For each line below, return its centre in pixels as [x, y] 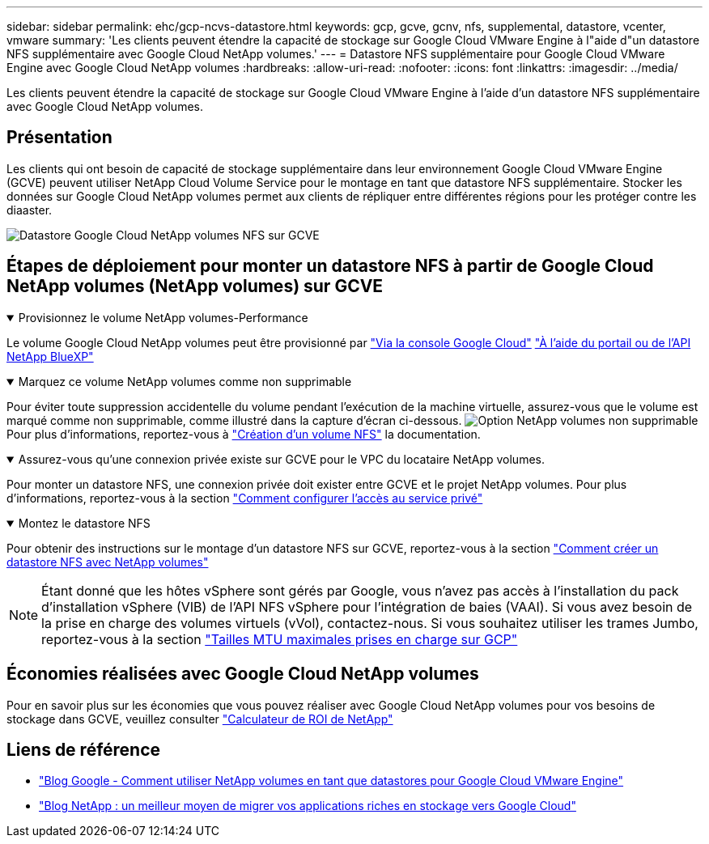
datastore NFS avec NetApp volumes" [108, 562]
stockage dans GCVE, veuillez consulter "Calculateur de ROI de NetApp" [200, 719]
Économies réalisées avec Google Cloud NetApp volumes [243, 674]
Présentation [59, 138]
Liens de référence [84, 749]
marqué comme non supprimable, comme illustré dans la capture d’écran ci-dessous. [234, 420]
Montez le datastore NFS [84, 523]
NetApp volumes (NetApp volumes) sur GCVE [195, 286]
